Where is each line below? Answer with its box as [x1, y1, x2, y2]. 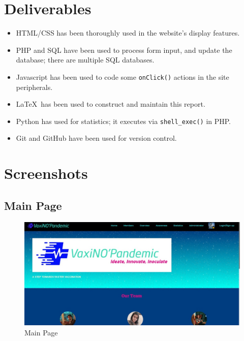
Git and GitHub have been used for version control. [16, 133, 177, 143]
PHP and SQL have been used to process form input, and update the [16, 44, 232, 55]
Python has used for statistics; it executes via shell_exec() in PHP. [16, 115, 231, 126]
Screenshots [4, 163, 88, 183]
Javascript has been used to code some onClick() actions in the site [16, 71, 229, 82]
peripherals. [16, 81, 53, 92]
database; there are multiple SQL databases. [16, 54, 155, 65]
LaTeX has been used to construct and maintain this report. [16, 99, 205, 109]
